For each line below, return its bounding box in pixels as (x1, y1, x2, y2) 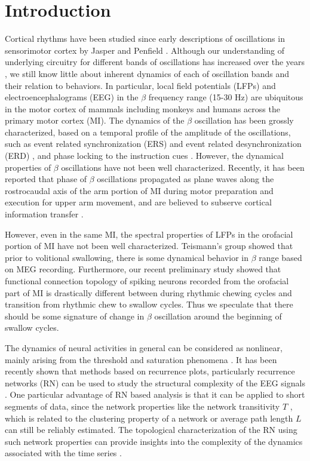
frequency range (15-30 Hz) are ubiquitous (148, 91, 303, 103)
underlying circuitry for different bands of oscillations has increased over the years (5, 56, 305, 68)
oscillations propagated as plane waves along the (97, 173, 274, 185)
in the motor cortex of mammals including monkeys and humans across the (5, 102, 280, 115)
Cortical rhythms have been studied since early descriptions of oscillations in (5, 32, 285, 45)
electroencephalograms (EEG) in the (5, 91, 139, 103)
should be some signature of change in (5, 309, 145, 322)
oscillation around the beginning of (154, 309, 282, 322)
